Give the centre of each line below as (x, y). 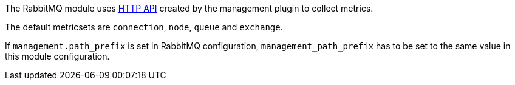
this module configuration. (57, 56)
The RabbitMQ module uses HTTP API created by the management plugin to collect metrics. (189, 8)
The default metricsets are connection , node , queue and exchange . (144, 27)
